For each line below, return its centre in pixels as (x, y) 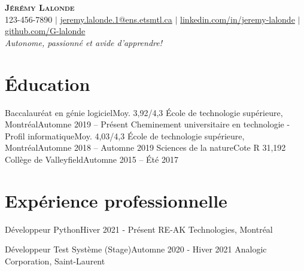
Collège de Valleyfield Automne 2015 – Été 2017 (92, 159)
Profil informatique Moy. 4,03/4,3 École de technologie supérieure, (125, 135)
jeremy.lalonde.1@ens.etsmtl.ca (116, 19)
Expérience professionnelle (116, 200)
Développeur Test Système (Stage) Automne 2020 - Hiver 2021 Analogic (136, 249)
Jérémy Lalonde (40, 7)
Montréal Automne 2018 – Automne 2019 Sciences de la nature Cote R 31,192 (145, 147)
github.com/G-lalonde (45, 31)
